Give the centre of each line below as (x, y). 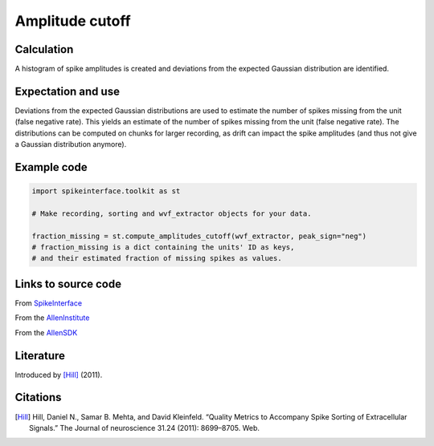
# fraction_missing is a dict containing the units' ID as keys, (163, 247)
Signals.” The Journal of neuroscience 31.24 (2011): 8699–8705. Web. (145, 428)
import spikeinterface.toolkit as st (106, 191)
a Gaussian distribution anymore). (71, 144)
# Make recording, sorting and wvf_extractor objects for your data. (172, 213)
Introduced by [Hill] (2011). (59, 375)
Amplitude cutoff (73, 21)
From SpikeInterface (49, 303)
